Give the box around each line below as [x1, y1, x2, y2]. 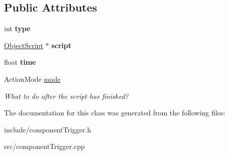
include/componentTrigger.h [4, 124, 91, 134]
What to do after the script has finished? [4, 90, 129, 101]
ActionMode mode [4, 73, 61, 84]
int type [4, 23, 31, 34]
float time [4, 57, 36, 67]
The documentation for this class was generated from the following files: [4, 107, 225, 118]
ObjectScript [4, 40, 43, 50]
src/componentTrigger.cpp [4, 141, 85, 151]
